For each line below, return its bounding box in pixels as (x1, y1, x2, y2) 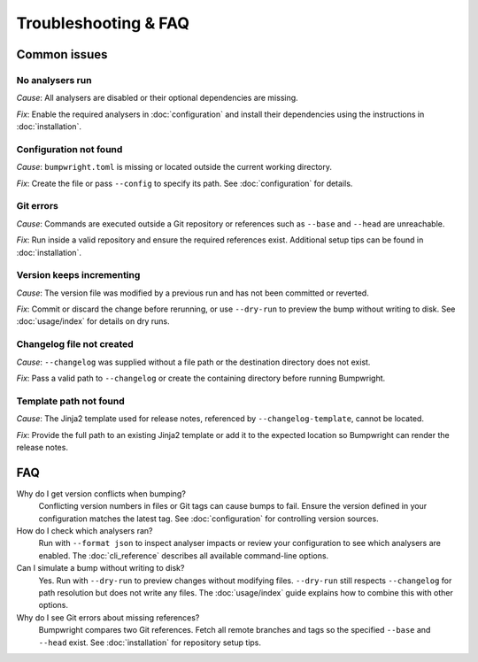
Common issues (16, 47, 108, 62)
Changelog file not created (16, 338, 135, 350)
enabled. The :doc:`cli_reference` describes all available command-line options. (38, 550, 329, 561)
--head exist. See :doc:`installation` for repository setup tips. (38, 637, 261, 648)
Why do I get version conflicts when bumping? (16, 488, 186, 499)
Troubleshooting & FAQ (16, 13, 190, 33)
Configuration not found (16, 142, 123, 155)
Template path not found (16, 395, 126, 407)
